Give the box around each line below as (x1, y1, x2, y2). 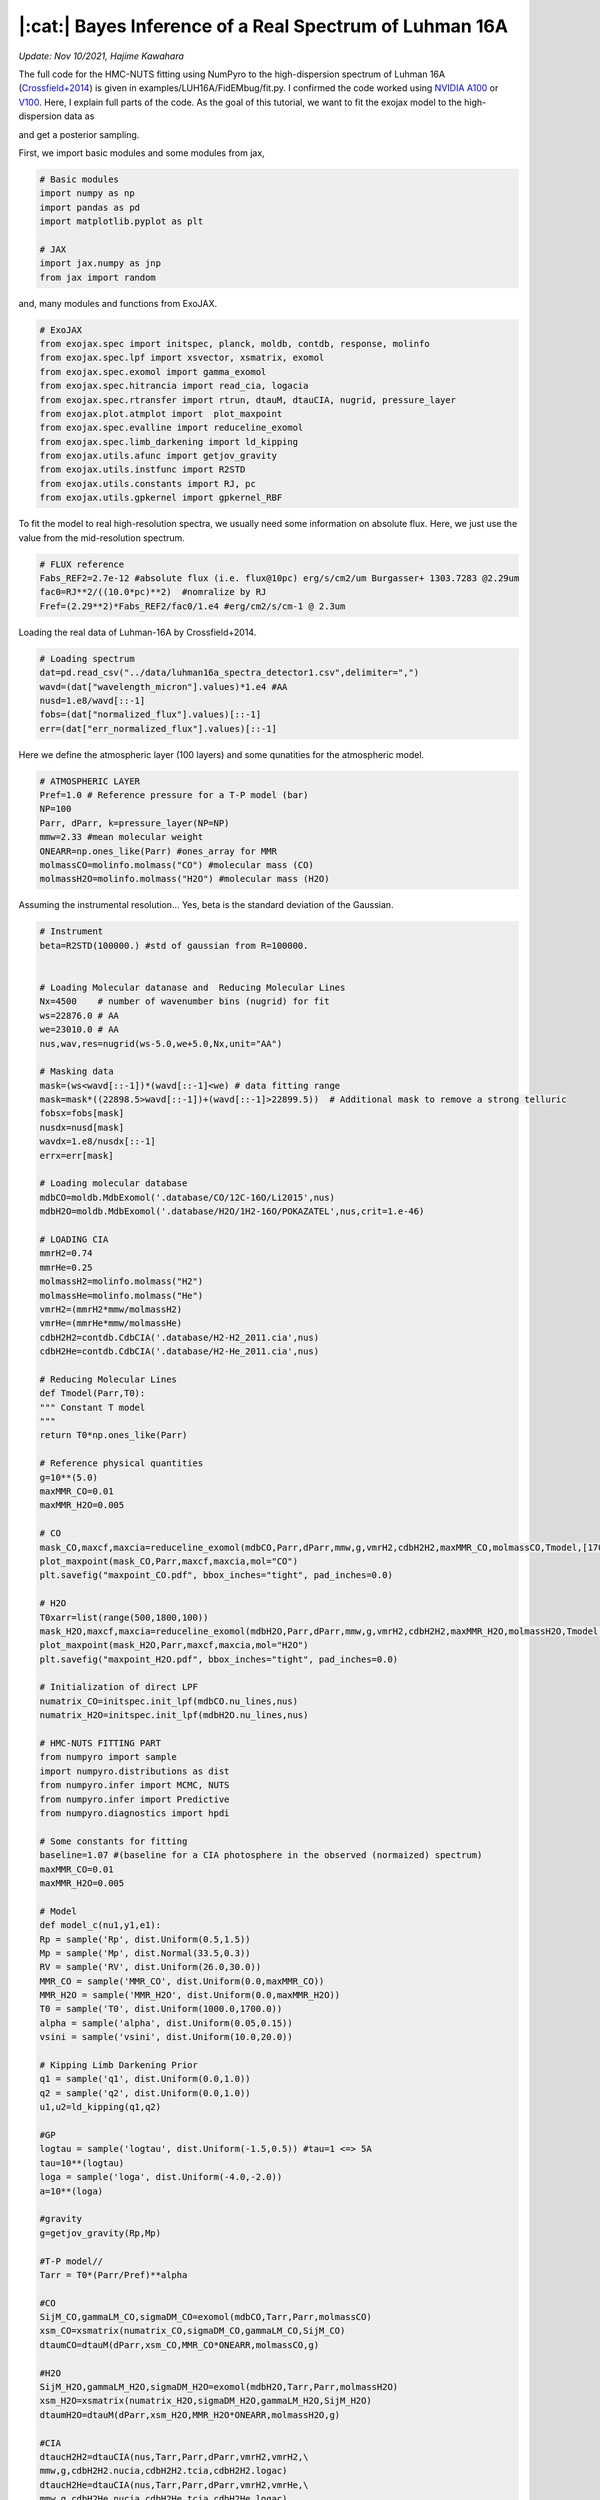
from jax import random (39, 271, 157, 283)
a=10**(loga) (39, 2185, 104, 2197)
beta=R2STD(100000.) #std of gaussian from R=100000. (39, 940, 309, 951)
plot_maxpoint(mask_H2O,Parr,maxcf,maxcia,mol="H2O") (39, 1640, 309, 1651)
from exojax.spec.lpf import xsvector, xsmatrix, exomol (39, 352, 325, 364)
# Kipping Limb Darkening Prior (39, 2060, 199, 2071)
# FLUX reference (39, 558, 125, 570)
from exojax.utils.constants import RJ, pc (39, 478, 257, 489)
